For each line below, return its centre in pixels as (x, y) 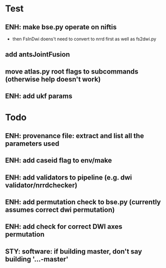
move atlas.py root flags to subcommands (72, 71)
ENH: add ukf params (39, 96)
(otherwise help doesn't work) (53, 79)
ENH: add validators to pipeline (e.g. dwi (69, 177)
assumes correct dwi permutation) (60, 210)
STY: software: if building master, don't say (74, 251)
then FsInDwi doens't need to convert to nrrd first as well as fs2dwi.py (84, 39)
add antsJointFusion (38, 54)
